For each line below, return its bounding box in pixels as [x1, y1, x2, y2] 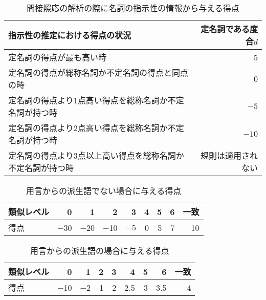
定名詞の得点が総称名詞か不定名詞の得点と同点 [8, 67, 189, 78]
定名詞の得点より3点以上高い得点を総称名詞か [8, 149, 184, 161]
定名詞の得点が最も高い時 [8, 51, 107, 63]
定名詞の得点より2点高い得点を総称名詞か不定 [8, 122, 184, 134]
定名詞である [201, 23, 250, 35]
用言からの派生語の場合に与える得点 [30, 245, 169, 256]
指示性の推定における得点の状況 [8, 29, 131, 41]
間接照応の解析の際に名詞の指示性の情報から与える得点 [27, 2, 239, 14]
